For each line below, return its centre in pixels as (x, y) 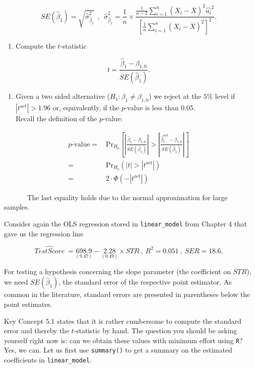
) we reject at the (175, 96)
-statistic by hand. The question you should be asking (155, 331)
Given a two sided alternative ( (63, 96)
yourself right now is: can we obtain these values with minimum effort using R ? (124, 340)
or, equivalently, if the (86, 108)
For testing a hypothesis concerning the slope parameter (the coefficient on (117, 271)
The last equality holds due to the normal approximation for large (127, 197)
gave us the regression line (44, 233)
